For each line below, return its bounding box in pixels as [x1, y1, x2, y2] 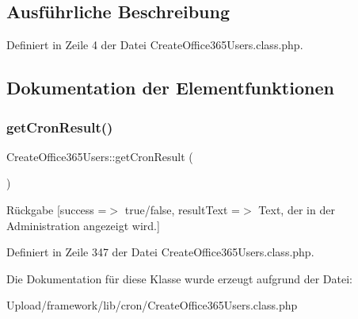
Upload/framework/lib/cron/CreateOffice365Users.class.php [6, 297, 298, 313]
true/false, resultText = [124, 201, 241, 217]
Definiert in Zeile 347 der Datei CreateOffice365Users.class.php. [6, 244, 314, 260]
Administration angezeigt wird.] [6, 217, 160, 233]
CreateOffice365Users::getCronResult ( [6, 148, 193, 164]
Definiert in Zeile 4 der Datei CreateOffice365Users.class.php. [6, 37, 303, 53]
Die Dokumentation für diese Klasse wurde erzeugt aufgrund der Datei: [6, 270, 352, 286]
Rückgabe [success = [6, 201, 107, 217]
